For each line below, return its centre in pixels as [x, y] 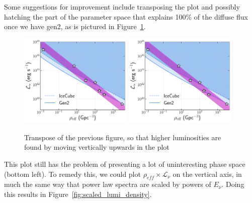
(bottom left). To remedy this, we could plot [72, 174]
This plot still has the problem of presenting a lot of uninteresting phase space [125, 164]
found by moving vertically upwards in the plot [97, 147]
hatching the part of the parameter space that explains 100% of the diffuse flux [126, 16]
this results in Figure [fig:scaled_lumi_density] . [78, 194]
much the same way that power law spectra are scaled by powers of [108, 184]
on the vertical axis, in [207, 174]
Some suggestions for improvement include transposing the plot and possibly [122, 7]
